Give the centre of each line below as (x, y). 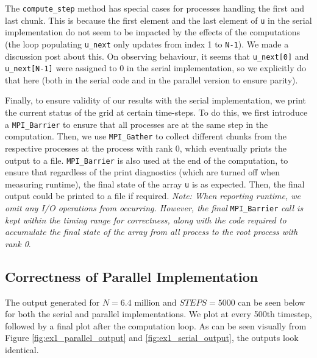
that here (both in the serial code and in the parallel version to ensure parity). (151, 79)
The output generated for (52, 302)
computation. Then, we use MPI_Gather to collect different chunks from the (146, 136)
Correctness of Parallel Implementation (132, 276)
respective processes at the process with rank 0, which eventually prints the (146, 148)
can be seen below (272, 302)
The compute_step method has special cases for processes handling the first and (155, 8)
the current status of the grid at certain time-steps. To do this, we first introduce (156, 112)
